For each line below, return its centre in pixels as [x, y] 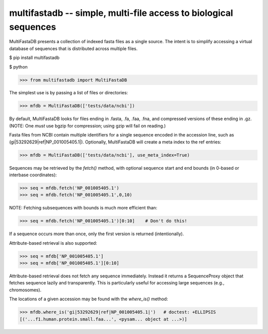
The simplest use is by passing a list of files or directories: [69, 93]
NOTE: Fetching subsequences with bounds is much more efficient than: [83, 208]
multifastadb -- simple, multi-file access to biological [121, 13]
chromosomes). [25, 290]
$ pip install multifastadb [34, 58]
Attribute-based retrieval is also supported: [53, 243]
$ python [18, 67]
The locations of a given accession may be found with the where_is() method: [89, 299]
